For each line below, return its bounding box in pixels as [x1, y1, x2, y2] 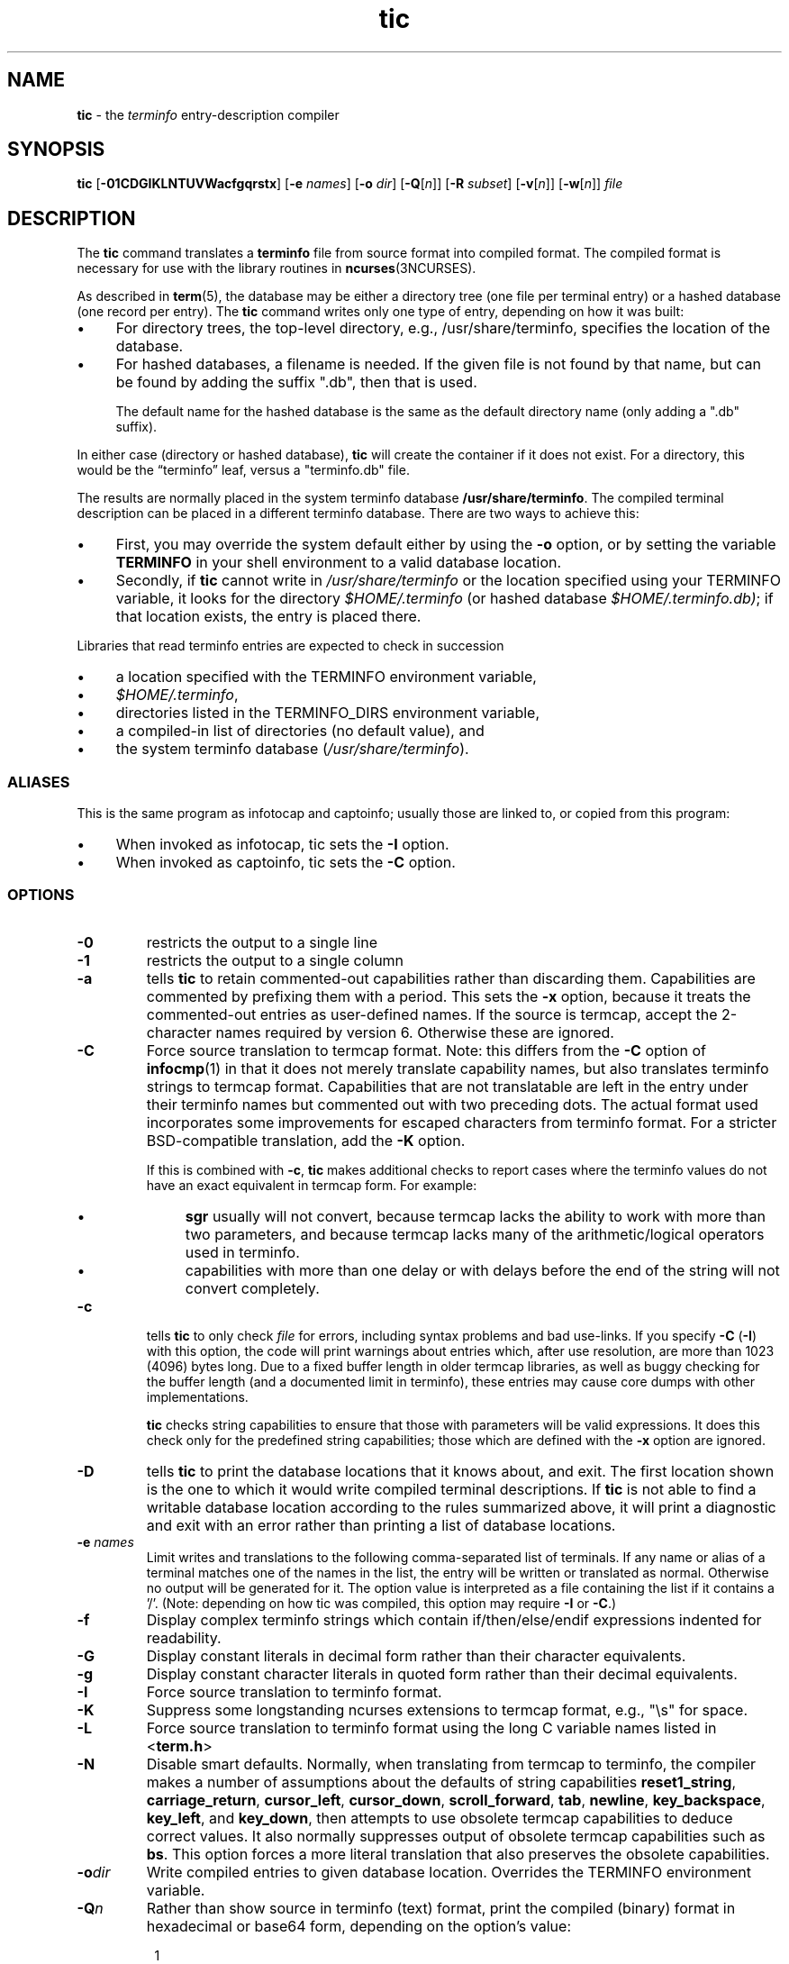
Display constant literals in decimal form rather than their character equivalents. [146, 1646, 686, 1665]
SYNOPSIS [7, 138, 105, 161]
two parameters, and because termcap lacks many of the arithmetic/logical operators [185, 1224, 765, 1243]
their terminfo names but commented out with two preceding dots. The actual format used [146, 1095, 758, 1114]
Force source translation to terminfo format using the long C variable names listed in [146, 1718, 717, 1737]
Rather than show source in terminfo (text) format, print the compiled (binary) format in [146, 1898, 736, 1917]
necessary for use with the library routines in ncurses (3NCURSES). [77, 260, 476, 277]
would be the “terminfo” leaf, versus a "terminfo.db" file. [77, 462, 410, 478]
